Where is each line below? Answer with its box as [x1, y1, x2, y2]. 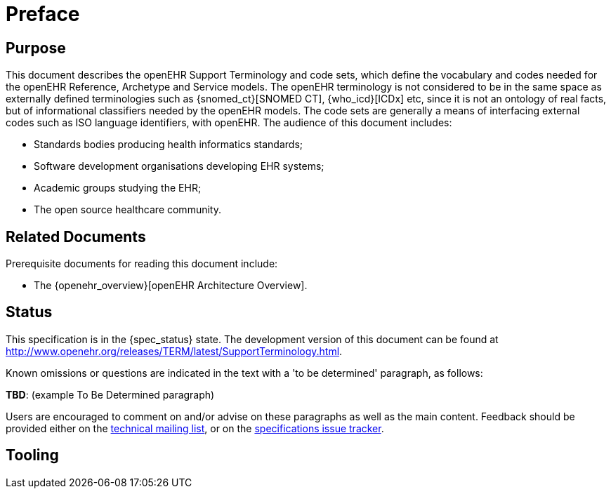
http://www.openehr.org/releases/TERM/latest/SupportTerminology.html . [6, 345, 343, 357]
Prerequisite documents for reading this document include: [6, 258, 278, 270]
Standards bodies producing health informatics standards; [34, 138, 303, 151]
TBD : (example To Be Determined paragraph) [6, 388, 215, 401]
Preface [6, 2, 80, 26]
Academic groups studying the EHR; [34, 182, 202, 194]
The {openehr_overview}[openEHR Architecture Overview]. [34, 279, 308, 292]
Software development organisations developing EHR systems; [34, 160, 324, 173]
